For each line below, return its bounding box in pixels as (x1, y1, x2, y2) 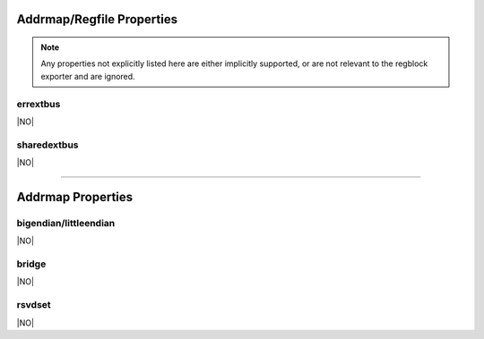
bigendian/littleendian (16, 216, 116, 229)
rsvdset (16, 299, 51, 311)
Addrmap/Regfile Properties (16, 12, 178, 27)
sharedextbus (16, 139, 79, 151)
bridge (16, 258, 47, 270)
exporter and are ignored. (40, 71, 135, 81)
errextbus (16, 97, 61, 110)
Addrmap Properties (16, 189, 134, 205)
